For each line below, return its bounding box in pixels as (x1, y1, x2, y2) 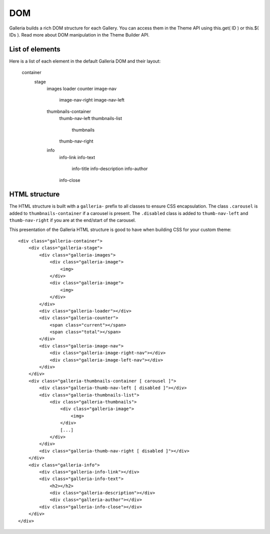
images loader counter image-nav (46, 85, 117, 92)
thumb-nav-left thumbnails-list (59, 115, 122, 121)
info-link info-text (59, 154, 95, 160)
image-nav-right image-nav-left (59, 97, 124, 103)
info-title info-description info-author (71, 165, 148, 172)
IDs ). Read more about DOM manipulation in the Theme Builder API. (9, 31, 149, 37)
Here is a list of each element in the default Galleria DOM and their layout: (9, 58, 161, 64)
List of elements (9, 45, 60, 53)
